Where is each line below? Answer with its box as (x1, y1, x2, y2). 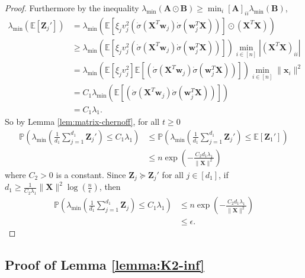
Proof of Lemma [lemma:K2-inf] (5, 256, 204, 274)
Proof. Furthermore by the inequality (5, 2, 139, 14)
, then (99, 180, 121, 193)
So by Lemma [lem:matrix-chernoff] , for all (5, 115, 160, 128)
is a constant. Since (56, 168, 126, 180)
